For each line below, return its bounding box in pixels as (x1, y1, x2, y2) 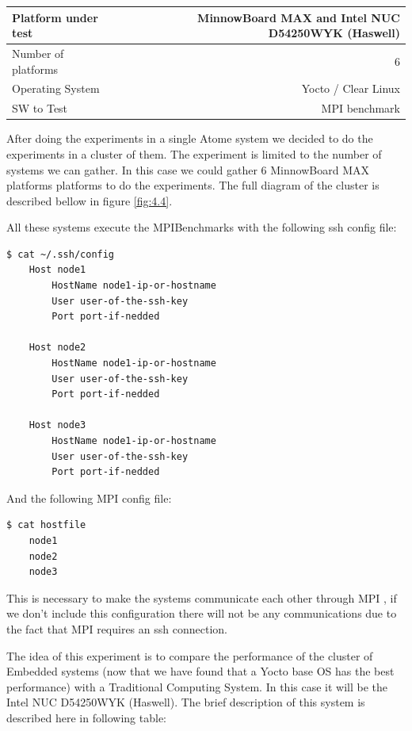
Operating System (12, 80, 100, 97)
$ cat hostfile (6, 519, 86, 531)
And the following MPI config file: (6, 489, 172, 506)
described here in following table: (6, 709, 167, 725)
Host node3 (29, 419, 86, 431)
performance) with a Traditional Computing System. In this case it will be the (6, 678, 388, 695)
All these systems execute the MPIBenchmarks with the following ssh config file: (6, 219, 397, 235)
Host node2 (29, 342, 86, 354)
